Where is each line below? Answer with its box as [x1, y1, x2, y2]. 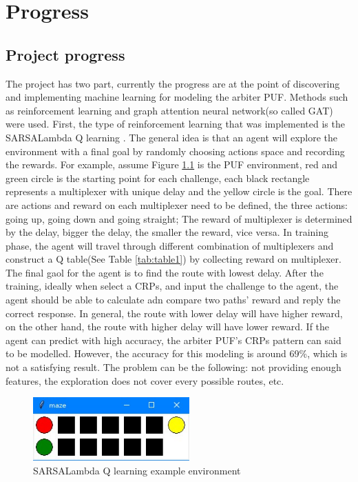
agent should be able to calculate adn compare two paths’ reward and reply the [6, 292, 341, 307]
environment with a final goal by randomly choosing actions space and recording [6, 143, 345, 158]
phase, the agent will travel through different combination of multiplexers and [6, 238, 334, 252]
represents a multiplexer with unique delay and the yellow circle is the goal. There [6, 184, 352, 199]
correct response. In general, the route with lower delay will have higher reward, [6, 305, 343, 320]
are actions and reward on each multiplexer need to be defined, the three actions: [6, 197, 348, 212]
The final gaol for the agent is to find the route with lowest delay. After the [6, 265, 324, 279]
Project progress [6, 43, 125, 65]
